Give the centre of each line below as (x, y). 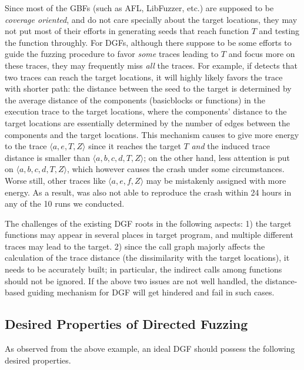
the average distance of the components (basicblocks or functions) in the (135, 100)
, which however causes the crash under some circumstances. (176, 169)
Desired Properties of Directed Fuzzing (126, 324)
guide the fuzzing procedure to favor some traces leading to (112, 54)
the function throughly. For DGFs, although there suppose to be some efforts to (148, 42)
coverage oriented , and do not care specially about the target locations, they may (151, 19)
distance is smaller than (47, 157)
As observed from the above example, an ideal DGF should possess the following (150, 349)
